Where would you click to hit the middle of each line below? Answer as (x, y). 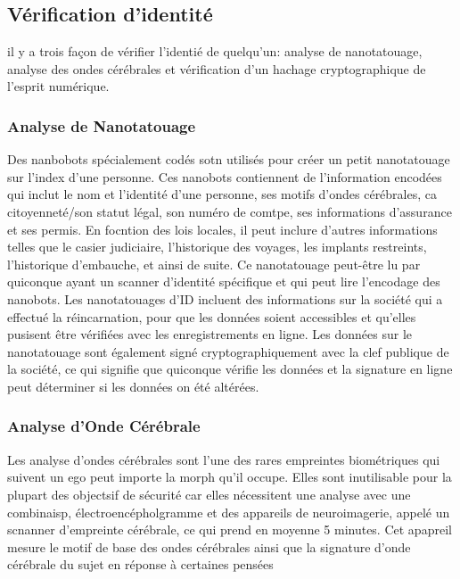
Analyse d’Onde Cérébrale (104, 426)
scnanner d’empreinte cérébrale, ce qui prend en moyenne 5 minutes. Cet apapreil (230, 529)
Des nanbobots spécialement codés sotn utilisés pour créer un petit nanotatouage (229, 159)
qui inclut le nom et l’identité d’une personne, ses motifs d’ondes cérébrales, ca (222, 194)
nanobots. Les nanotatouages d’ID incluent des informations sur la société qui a (225, 298)
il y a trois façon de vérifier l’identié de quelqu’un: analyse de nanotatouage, (215, 51)
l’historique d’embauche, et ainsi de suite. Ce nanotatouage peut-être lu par (214, 264)
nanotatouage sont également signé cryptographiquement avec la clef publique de (228, 351)
